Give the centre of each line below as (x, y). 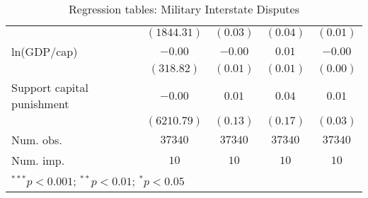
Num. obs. (37, 140)
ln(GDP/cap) (45, 51)
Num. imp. (38, 160)
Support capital (50, 87)
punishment (40, 104)
